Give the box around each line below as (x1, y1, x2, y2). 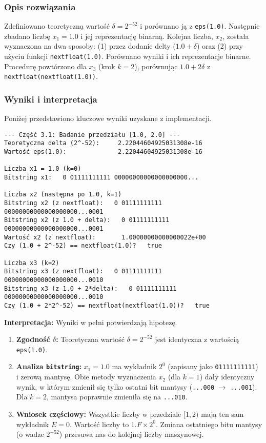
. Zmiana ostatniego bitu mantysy (155, 418, 262, 429)
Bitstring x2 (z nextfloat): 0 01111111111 (4, 199, 162, 207)
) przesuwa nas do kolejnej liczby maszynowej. (59, 429, 204, 439)
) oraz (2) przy (196, 41, 243, 51)
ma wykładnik (112, 361, 157, 372)
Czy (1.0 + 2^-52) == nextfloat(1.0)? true (4, 242, 162, 250)
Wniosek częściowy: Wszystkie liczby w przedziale (16, 408, 181, 419)
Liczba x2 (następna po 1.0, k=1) (4, 191, 122, 198)
